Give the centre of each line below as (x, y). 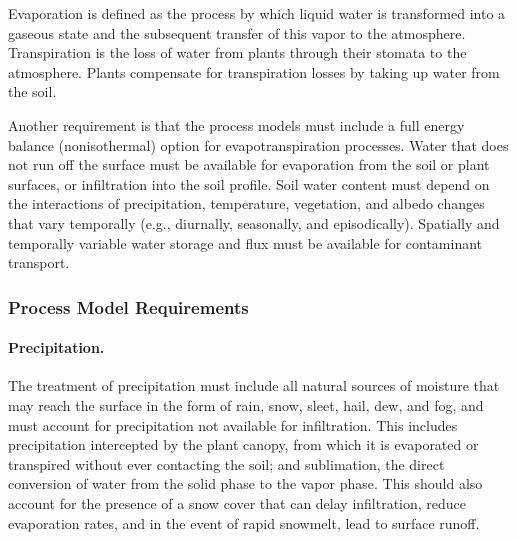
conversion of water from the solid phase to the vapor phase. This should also (245, 483)
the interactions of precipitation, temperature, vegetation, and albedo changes (246, 203)
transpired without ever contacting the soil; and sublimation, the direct (226, 463)
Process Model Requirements (128, 306)
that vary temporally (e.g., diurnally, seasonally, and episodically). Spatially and (254, 222)
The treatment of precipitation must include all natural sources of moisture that (254, 385)
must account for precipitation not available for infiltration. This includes (233, 424)
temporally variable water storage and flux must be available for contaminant (245, 242)
